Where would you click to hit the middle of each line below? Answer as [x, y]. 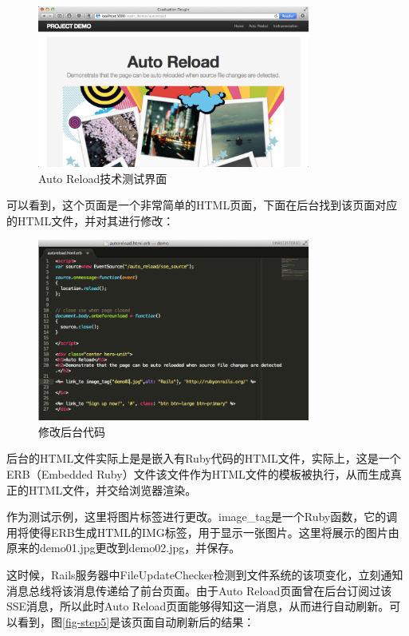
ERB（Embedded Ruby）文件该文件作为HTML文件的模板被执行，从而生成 [199, 474]
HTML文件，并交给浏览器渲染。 [112, 489]
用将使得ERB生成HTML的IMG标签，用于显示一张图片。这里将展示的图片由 [203, 532]
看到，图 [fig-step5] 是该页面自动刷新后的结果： [136, 621]
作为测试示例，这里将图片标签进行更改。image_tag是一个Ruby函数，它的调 [202, 517]
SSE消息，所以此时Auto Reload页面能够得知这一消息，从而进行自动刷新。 [198, 606]
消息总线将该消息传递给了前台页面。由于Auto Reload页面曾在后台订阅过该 [199, 590]
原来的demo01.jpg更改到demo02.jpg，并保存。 [124, 548]
